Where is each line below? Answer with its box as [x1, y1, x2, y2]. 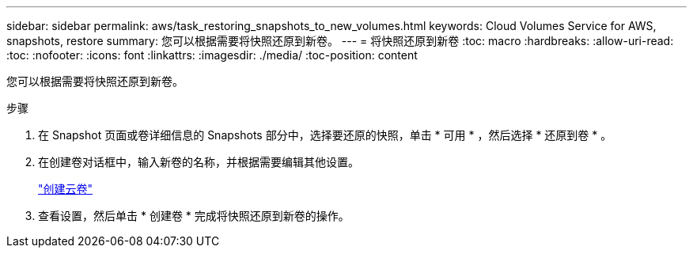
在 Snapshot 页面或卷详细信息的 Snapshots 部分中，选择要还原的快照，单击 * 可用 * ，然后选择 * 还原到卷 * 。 [38, 128, 612, 142]
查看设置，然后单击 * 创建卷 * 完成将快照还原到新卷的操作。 [38, 209, 350, 222]
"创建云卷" [38, 182, 93, 195]
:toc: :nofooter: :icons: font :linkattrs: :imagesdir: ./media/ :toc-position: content [6, 48, 418, 62]
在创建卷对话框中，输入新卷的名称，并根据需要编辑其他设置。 [38, 155, 359, 169]
